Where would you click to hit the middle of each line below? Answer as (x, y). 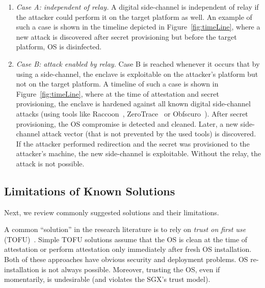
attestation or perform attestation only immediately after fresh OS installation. (128, 249)
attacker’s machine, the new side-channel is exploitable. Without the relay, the (138, 153)
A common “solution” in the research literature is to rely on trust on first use (125, 229)
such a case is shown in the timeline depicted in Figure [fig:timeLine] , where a (138, 27)
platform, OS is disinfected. (59, 47)
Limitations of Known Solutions (90, 191)
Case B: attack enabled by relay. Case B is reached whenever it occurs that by (138, 63)
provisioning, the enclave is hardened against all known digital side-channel (133, 104)
